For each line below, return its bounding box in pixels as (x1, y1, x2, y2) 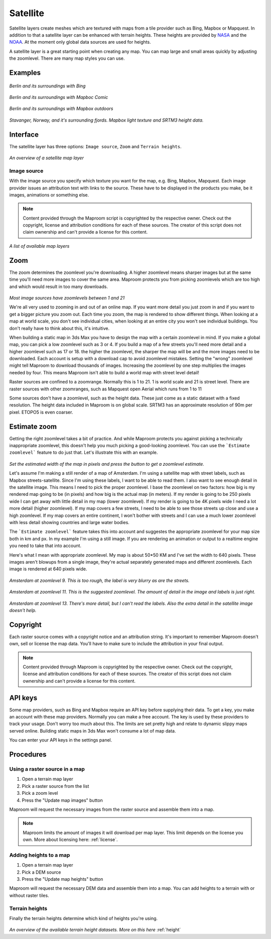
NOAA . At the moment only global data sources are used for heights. (9, 39, 151, 45)
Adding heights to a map (9, 852, 70, 859)
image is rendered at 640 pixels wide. (9, 566, 87, 572)
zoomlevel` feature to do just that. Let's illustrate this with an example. (9, 450, 158, 456)
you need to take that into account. (9, 543, 82, 549)
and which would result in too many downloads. (9, 283, 108, 289)
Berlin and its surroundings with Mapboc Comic (9, 94, 108, 100)
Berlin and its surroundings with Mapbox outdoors (9, 106, 113, 112)
